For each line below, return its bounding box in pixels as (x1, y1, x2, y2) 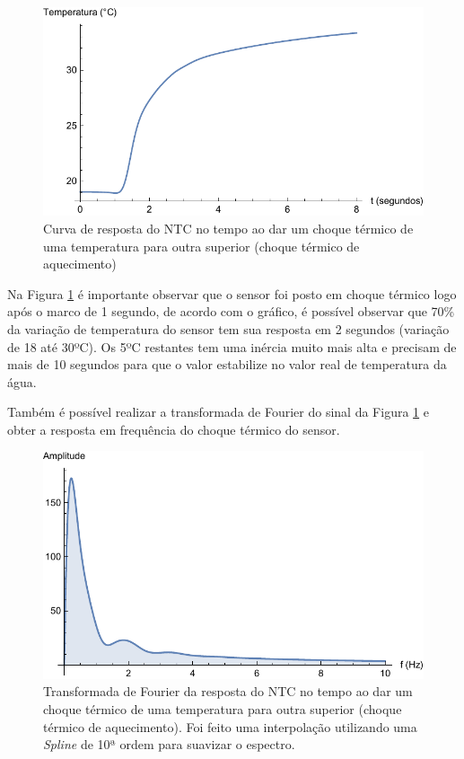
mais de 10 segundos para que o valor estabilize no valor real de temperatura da (7, 355, 447, 374)
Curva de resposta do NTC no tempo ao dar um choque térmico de (43, 218, 414, 237)
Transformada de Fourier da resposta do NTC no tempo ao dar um (43, 682, 413, 701)
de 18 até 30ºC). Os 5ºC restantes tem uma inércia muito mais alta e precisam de (7, 337, 457, 356)
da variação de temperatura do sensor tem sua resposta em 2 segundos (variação (7, 319, 450, 338)
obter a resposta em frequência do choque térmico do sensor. (7, 419, 340, 438)
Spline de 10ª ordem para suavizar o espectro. (43, 735, 295, 754)
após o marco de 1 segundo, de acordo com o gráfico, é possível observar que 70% (7, 302, 455, 321)
